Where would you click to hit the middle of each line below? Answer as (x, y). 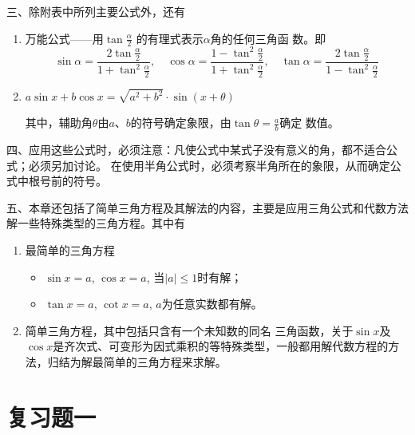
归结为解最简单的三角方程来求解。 (137, 362)
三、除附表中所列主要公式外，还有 (96, 11)
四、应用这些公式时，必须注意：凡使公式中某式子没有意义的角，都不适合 (196, 150)
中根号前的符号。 (62, 181)
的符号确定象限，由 (181, 123)
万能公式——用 (64, 38)
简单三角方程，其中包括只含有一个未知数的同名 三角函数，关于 (189, 330)
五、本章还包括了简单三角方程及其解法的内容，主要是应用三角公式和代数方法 (207, 207)
